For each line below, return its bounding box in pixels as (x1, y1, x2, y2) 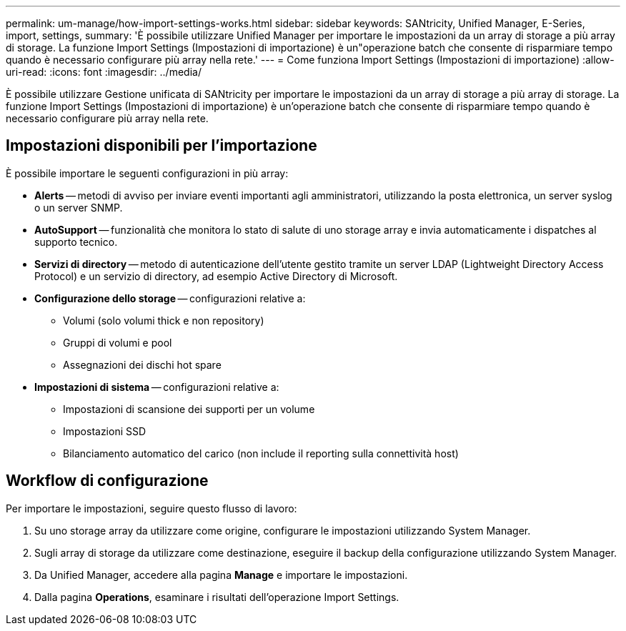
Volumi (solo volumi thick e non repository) (63, 314, 264, 327)
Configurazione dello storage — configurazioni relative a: (34, 292, 306, 304)
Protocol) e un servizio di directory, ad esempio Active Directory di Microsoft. (34, 269, 398, 282)
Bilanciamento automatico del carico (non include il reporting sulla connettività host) (63, 447, 459, 459)
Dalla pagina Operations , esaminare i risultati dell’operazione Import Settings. (34, 590, 399, 603)
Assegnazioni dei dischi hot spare (63, 358, 222, 371)
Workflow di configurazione (6, 472, 209, 490)
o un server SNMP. (34, 201, 123, 214)
